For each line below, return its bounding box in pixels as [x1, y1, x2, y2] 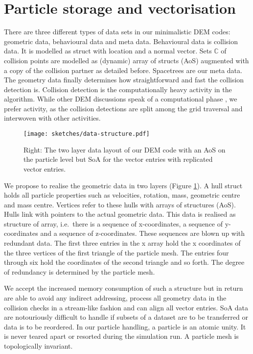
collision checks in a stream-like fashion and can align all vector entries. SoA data [4, 302, 249, 312]
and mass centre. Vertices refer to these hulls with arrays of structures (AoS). [4, 199, 236, 209]
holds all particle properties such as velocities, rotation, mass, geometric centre [4, 190, 240, 200]
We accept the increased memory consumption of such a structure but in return [4, 283, 243, 293]
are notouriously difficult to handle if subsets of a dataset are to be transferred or [4, 312, 248, 322]
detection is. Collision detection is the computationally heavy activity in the [4, 84, 232, 94]
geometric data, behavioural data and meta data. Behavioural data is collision [4, 36, 238, 46]
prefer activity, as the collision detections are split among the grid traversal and [4, 103, 243, 113]
